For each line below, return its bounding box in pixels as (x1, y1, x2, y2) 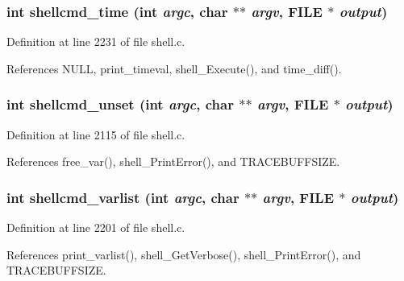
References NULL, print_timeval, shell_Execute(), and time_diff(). (6, 60, 342, 76)
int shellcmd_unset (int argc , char (6, 94, 234, 114)
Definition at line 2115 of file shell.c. (6, 126, 185, 143)
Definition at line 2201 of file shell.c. (6, 219, 185, 236)
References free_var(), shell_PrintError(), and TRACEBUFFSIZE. (6, 153, 340, 170)
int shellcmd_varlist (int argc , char (6, 187, 239, 207)
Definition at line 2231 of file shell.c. (6, 33, 185, 50)
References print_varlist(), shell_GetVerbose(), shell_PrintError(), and (6, 246, 361, 262)
